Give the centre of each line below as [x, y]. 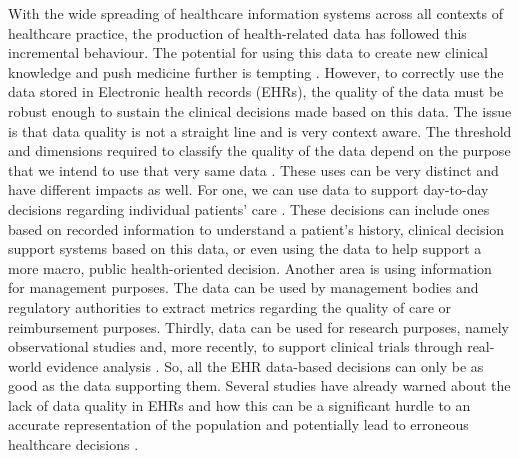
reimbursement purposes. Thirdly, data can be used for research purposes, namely [258, 326]
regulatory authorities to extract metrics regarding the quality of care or [230, 306]
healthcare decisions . [73, 444]
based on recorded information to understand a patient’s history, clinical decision [256, 228]
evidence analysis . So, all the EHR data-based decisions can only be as [265, 365]
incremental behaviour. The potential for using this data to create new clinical [248, 52]
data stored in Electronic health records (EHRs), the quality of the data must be [256, 91]
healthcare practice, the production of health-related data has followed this [237, 32]
